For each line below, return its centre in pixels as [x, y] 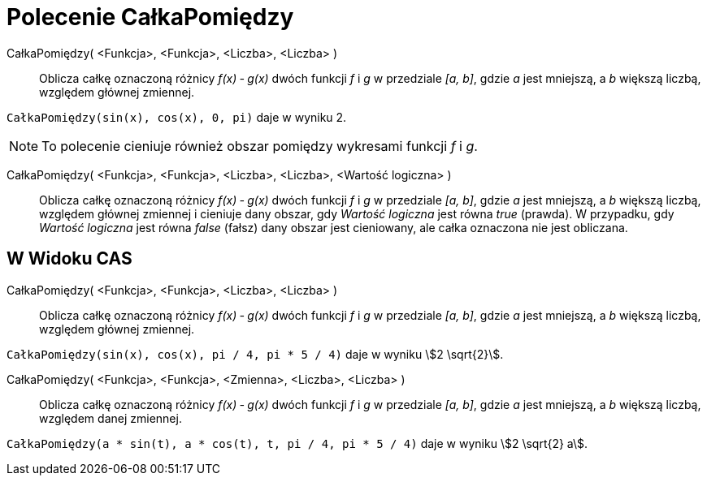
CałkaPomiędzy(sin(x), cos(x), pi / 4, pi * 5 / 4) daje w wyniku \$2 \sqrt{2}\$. [255, 354]
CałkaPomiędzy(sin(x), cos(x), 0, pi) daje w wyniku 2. [177, 117]
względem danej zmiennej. [111, 418]
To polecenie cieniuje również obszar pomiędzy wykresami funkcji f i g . [260, 146]
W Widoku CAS [69, 259]
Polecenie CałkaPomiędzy [150, 17]
